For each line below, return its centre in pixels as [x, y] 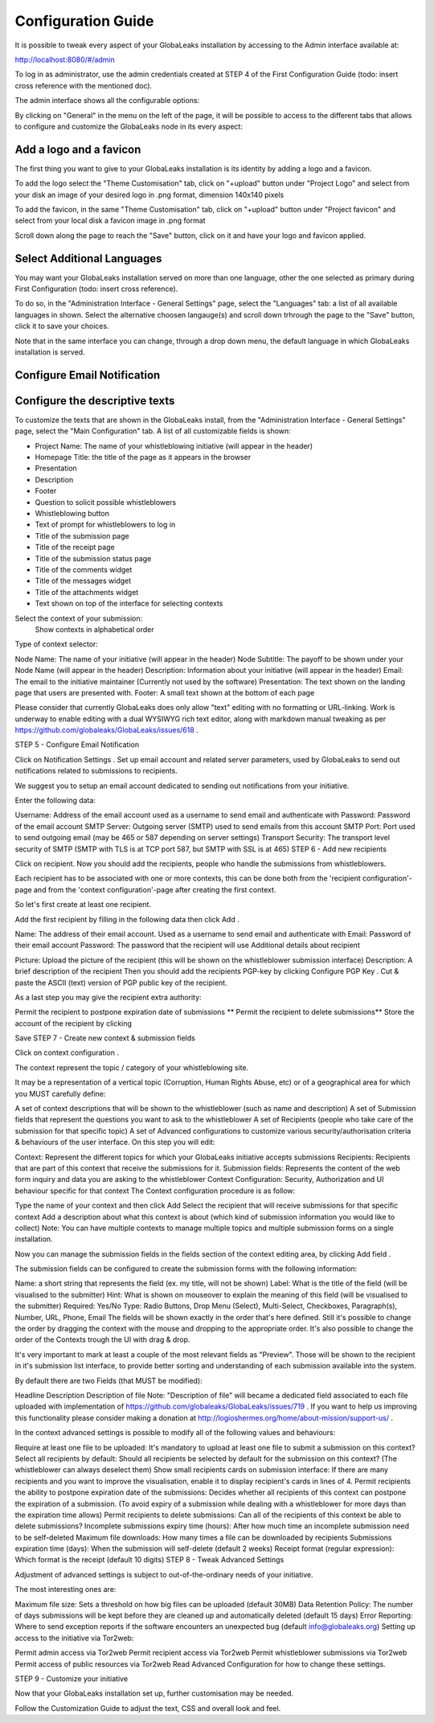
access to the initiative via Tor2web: [74, 1638]
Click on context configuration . [67, 1052]
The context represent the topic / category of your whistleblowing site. [132, 1067]
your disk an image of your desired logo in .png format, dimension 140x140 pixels [149, 195]
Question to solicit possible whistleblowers [106, 502]
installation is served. [50, 352]
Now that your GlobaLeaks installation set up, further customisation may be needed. [154, 1693]
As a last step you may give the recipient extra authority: [108, 997]
